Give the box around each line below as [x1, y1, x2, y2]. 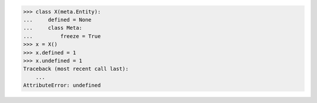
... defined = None [23, 16, 92, 23]
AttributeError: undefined [23, 82, 101, 89]
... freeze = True [23, 33, 101, 39]
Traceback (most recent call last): [23, 66, 129, 73]
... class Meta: [23, 25, 82, 32]
